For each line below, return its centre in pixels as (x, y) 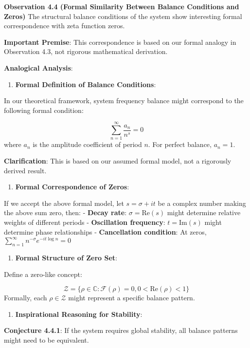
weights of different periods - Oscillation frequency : (85, 222)
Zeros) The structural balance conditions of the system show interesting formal (123, 16)
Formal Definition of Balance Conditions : (86, 84)
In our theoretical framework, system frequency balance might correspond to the (124, 101)
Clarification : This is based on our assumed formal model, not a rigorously (118, 161)
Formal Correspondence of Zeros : (72, 187)
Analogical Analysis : (38, 67)
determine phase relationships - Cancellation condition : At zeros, (105, 231)
